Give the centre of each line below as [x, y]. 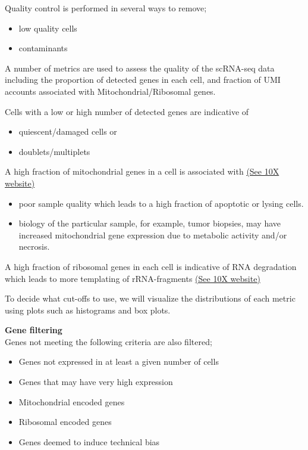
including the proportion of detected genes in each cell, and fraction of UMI [143, 80]
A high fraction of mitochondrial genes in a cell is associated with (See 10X [142, 171]
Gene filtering [34, 330]
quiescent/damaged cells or [68, 131]
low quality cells [48, 28]
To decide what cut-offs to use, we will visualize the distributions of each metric [150, 298]
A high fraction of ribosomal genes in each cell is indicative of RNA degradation [151, 266]
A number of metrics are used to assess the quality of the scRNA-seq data [140, 68]
